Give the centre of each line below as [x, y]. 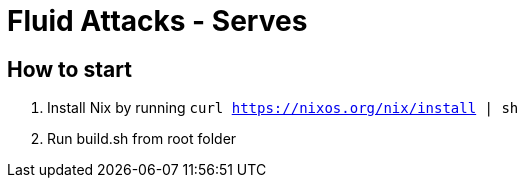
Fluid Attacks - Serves [157, 21]
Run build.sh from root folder [142, 139]
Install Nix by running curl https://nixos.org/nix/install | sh [283, 108]
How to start [69, 69]
